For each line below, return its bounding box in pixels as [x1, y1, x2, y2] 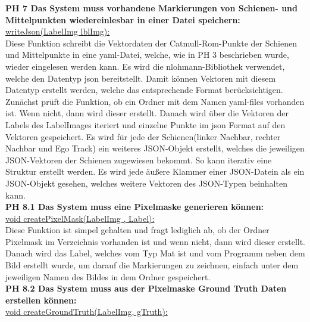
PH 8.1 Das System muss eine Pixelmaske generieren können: [5, 200, 264, 213]
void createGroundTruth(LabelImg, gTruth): [5, 305, 168, 318]
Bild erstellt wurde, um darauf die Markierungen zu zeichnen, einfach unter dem [5, 259, 299, 271]
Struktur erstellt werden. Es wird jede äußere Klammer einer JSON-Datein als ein [5, 165, 305, 178]
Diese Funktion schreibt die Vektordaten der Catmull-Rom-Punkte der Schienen [5, 36, 297, 49]
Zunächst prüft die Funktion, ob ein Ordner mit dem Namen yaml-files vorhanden [5, 95, 305, 107]
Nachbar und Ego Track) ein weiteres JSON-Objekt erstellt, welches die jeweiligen [5, 142, 305, 154]
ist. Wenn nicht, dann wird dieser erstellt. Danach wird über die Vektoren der [5, 107, 289, 119]
